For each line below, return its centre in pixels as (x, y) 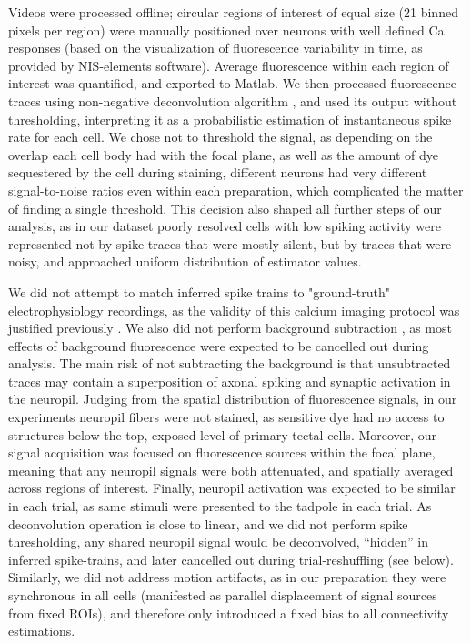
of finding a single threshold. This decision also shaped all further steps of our (225, 208)
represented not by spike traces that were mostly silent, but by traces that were (230, 243)
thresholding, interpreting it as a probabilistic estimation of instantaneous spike (230, 119)
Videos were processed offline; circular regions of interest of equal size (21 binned (233, 12)
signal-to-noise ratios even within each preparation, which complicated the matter (236, 190)
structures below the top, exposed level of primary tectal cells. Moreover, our (223, 434)
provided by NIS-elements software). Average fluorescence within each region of (229, 65)
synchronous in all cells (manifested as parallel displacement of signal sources (223, 595)
